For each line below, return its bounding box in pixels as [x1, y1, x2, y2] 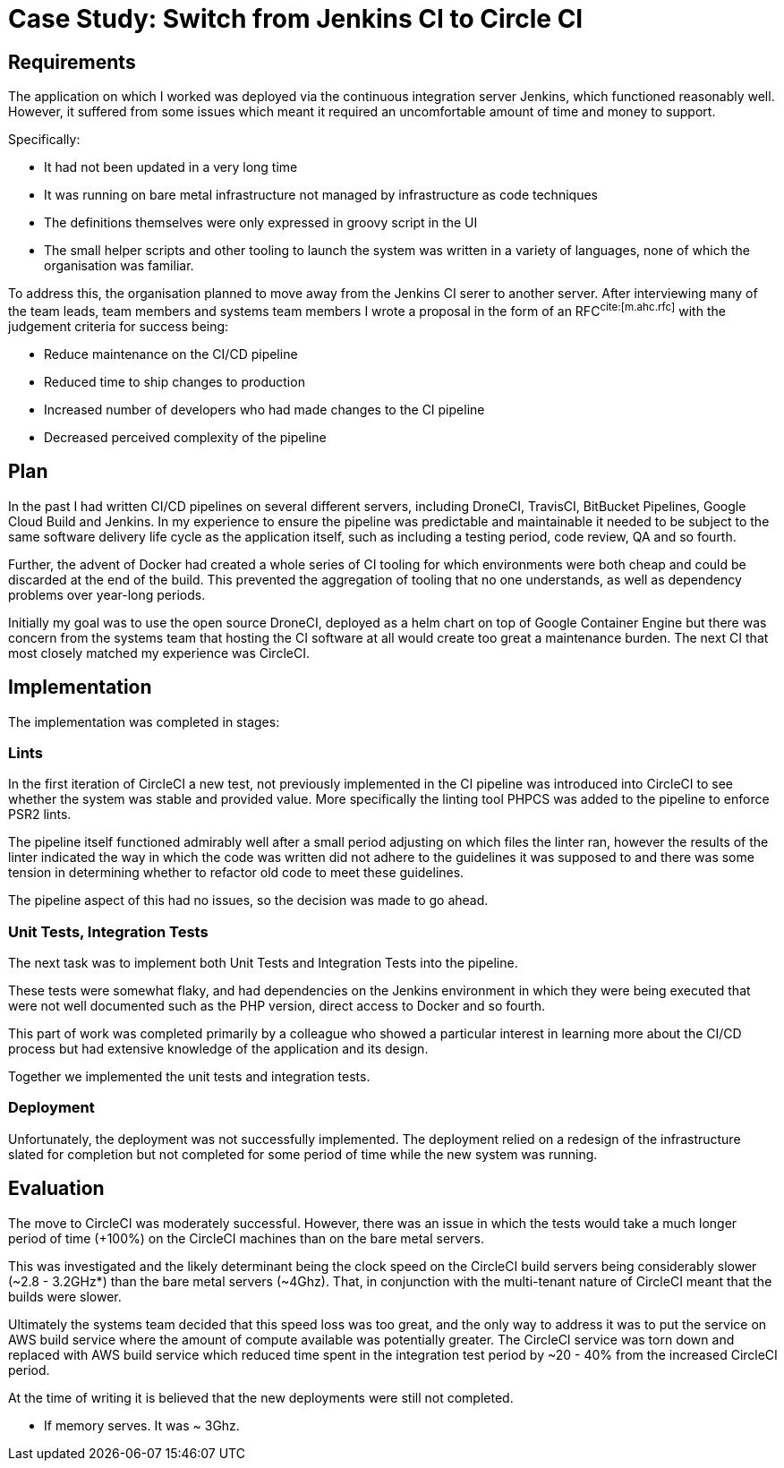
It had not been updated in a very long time [44, 159, 298, 175]
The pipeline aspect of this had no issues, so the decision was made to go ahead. [8, 892, 489, 909]
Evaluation [8, 1177, 105, 1200]
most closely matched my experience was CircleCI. [8, 644, 310, 661]
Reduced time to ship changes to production [44, 373, 305, 389]
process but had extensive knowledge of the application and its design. [8, 1041, 429, 1057]
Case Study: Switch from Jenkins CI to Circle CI [8, 4, 584, 34]
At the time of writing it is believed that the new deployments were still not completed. [8, 1389, 514, 1405]
